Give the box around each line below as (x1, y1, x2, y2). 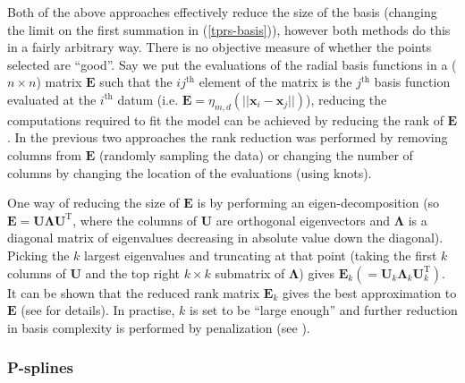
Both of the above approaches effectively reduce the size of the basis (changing (7, 3, 437, 21)
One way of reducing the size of (7, 193, 180, 212)
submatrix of (215, 263, 285, 282)
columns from (7, 145, 81, 164)
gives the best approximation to (282, 283, 457, 302)
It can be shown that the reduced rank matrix (7, 283, 260, 302)
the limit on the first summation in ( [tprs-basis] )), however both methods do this (7, 20, 451, 38)
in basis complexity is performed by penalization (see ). (7, 318, 310, 336)
